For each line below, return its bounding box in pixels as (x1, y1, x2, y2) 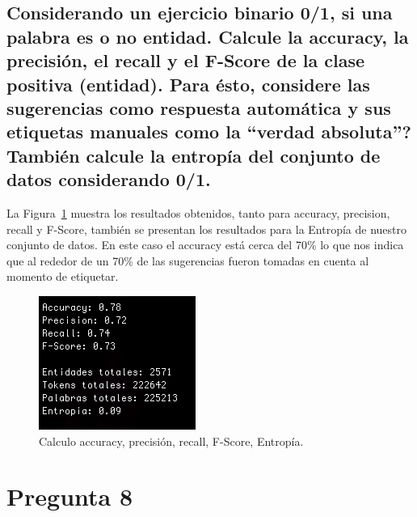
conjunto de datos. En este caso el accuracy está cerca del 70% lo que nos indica (6, 236, 404, 253)
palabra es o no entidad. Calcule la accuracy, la (6, 23, 409, 49)
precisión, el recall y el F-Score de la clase (6, 48, 364, 73)
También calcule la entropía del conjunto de (6, 142, 381, 167)
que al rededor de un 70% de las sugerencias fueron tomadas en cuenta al (6, 252, 369, 269)
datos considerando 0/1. (6, 167, 211, 192)
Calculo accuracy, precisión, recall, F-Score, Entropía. (39, 432, 304, 449)
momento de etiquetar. (6, 268, 119, 285)
